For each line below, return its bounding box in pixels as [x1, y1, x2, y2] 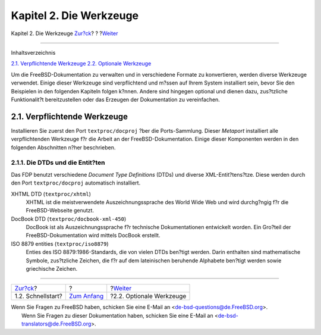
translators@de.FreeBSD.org [21, 320, 92, 327]
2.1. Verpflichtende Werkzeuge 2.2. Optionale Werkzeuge [11, 60, 152, 67]
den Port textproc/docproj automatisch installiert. [11, 179, 141, 187]
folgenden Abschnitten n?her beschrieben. [11, 143, 116, 151]
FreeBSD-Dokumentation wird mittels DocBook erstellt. [26, 232, 160, 239]
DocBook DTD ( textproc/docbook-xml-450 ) [11, 215, 127, 223]
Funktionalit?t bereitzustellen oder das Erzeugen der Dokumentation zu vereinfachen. [11, 96, 220, 103]
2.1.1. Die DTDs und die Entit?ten [11, 158, 105, 167]
